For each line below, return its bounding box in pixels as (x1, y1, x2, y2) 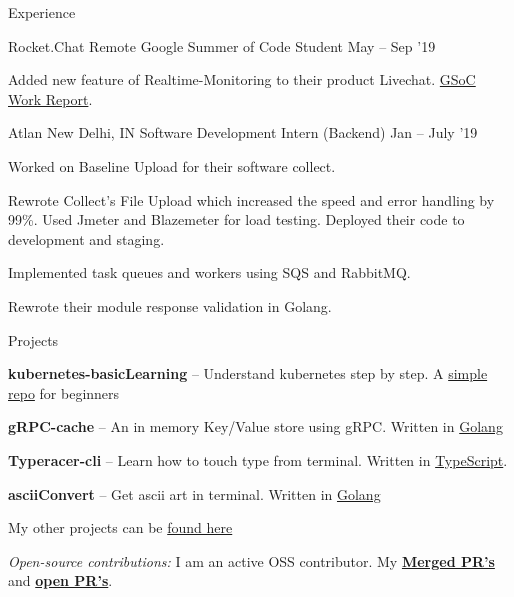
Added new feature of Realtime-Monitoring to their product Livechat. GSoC (8, 69, 476, 90)
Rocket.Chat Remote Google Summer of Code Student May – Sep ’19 (8, 35, 436, 56)
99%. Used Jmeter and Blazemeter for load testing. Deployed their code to (8, 209, 465, 230)
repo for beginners (8, 382, 120, 403)
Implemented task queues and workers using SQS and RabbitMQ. (8, 262, 411, 283)
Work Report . (8, 88, 93, 109)
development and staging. (8, 228, 165, 249)
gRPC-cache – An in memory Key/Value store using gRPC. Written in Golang (8, 416, 503, 437)
